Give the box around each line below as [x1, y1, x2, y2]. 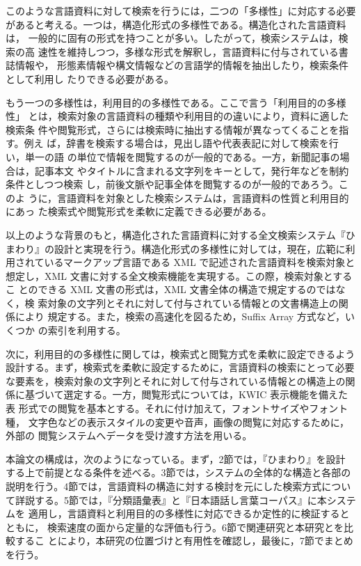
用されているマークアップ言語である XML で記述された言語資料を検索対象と [6, 255, 355, 269]
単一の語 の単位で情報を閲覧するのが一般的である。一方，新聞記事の [24, 149, 340, 164]
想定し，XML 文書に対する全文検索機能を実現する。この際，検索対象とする [6, 268, 353, 283]
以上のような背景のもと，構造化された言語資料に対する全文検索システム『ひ [6, 227, 355, 242]
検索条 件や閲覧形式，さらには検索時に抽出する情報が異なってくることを [6, 122, 339, 136]
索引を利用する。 [47, 323, 126, 338]
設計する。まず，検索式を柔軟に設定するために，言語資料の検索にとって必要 [6, 360, 355, 375]
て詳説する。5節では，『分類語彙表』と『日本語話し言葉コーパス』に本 [6, 492, 327, 507]
